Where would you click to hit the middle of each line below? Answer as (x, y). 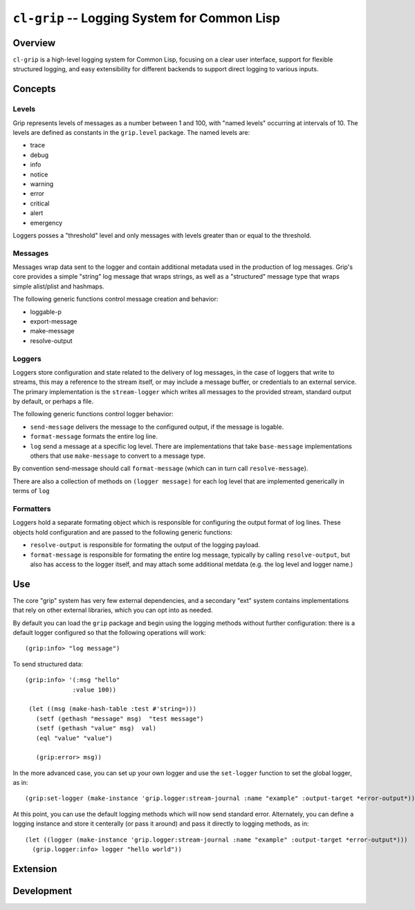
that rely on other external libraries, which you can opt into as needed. (113, 610)
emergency (46, 223)
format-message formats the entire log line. (94, 436)
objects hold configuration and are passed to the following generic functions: (123, 532)
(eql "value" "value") (74, 738)
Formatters (32, 508)
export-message (54, 321)
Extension (35, 869)
